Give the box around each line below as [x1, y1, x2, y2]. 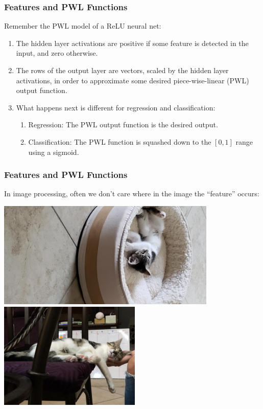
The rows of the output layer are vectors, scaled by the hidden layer [16, 65, 229, 75]
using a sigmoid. [28, 146, 79, 157]
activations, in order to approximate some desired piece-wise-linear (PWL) [16, 75, 249, 85]
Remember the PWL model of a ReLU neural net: [4, 20, 161, 31]
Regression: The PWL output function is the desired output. [28, 119, 218, 130]
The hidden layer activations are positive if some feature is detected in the [16, 37, 249, 48]
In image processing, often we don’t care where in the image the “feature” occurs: [4, 188, 259, 199]
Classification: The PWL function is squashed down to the [28, 136, 211, 147]
